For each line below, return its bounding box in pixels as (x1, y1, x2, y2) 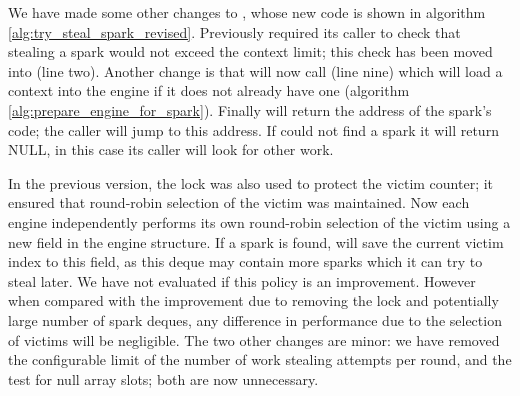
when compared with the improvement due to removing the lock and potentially (8, 290, 499, 311)
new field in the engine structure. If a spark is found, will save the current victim (8, 231, 504, 252)
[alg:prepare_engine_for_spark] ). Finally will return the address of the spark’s (8, 99, 492, 120)
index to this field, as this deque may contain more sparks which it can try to (8, 251, 483, 272)
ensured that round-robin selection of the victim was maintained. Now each (8, 192, 470, 213)
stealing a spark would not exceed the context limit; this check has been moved (8, 41, 493, 62)
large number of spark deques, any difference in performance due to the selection (8, 309, 502, 330)
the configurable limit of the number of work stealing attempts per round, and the (8, 349, 512, 370)
